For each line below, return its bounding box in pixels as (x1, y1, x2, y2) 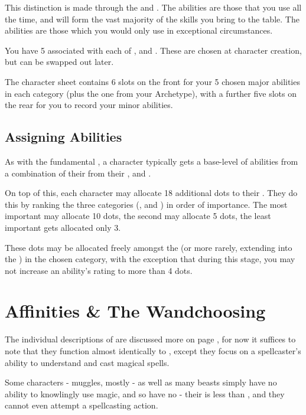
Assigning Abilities (5, 128, 122, 146)
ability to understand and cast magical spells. (5, 356, 170, 368)
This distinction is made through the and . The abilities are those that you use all (5, 1, 302, 13)
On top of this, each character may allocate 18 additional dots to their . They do (5, 187, 298, 199)
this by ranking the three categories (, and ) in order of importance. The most (5, 198, 288, 210)
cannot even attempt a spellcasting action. (5, 399, 158, 411)
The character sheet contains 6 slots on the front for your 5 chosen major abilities (5, 75, 300, 87)
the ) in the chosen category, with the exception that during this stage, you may (5, 253, 295, 265)
